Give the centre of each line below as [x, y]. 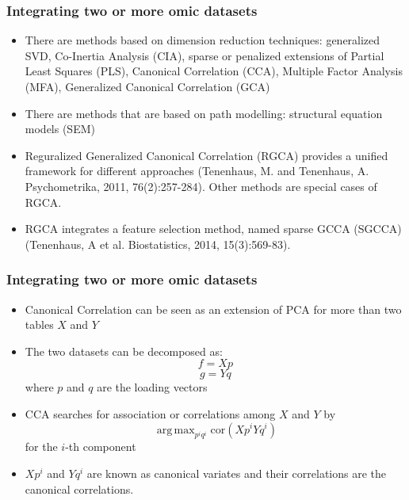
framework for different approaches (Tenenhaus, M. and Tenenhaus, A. [197, 171]
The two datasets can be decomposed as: [124, 351]
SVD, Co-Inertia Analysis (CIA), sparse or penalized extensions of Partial [204, 55]
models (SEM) [60, 129]
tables [39, 324]
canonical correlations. [79, 489]
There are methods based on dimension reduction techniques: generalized [203, 40]
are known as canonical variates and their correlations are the [237, 473]
